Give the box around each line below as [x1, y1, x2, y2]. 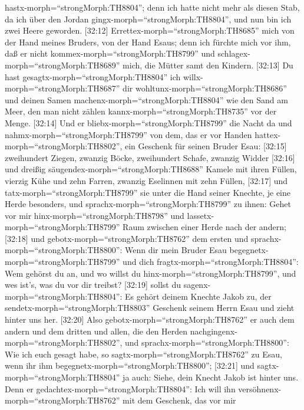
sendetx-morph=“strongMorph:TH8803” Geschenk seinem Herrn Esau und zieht [5, 301, 295, 314]
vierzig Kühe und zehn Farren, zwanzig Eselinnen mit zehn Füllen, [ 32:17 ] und [5, 174, 288, 186]
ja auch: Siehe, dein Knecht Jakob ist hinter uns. [123, 371, 299, 383]
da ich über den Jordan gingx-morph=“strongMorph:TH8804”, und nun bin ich [5, 12, 292, 25]
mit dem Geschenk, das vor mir [123, 394, 236, 406]
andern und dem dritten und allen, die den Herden [5, 324, 188, 337]
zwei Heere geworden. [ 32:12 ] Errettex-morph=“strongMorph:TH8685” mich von [5, 24, 295, 37]
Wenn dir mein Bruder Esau [125, 244, 227, 256]
